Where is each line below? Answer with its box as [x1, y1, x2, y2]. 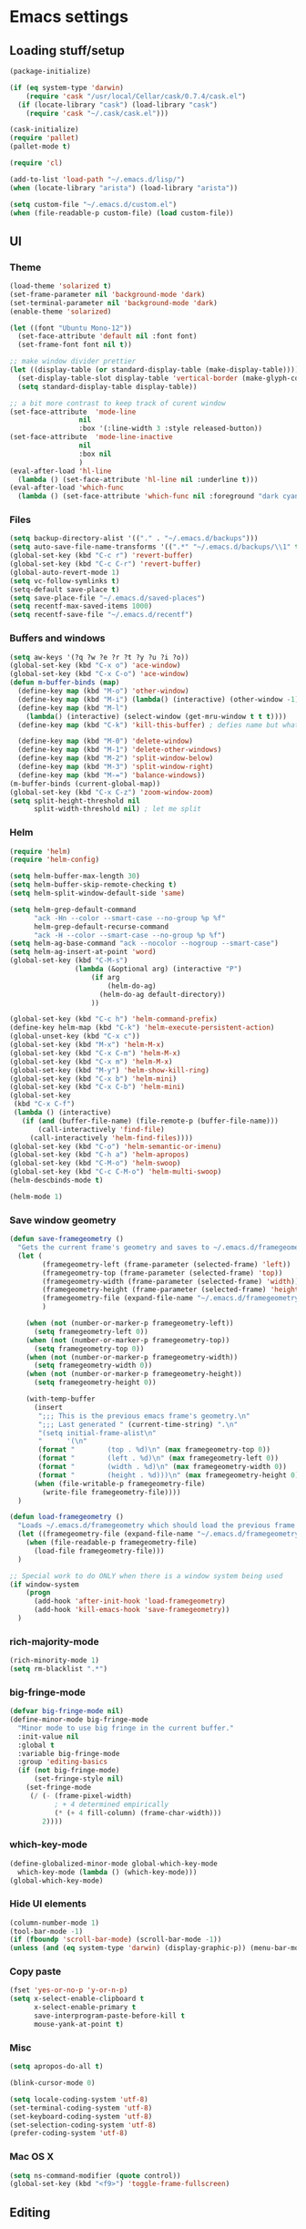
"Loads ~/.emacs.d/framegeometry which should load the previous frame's [17, 1521, 303, 1530]
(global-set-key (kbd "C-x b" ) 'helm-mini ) [9, 1073, 178, 1084]
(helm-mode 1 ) [9, 1192, 64, 1201]
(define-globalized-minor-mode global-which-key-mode [9, 1859, 219, 1868]
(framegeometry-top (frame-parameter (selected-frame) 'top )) [42, 1269, 283, 1278]
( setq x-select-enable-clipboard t [9, 1994, 145, 2004]
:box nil [78, 449, 112, 458]
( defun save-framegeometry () [9, 1235, 125, 1244]
